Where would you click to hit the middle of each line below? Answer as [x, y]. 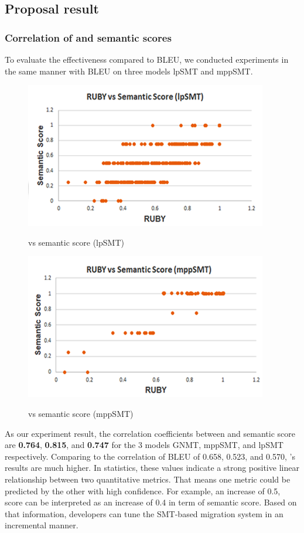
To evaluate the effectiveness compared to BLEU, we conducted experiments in [147, 59]
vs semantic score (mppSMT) [81, 413]
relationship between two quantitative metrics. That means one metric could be [148, 479]
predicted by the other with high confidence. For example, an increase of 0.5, [143, 490]
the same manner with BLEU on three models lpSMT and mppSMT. [129, 71]
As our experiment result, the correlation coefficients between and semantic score [150, 433]
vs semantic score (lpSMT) [76, 242]
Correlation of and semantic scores [88, 37]
